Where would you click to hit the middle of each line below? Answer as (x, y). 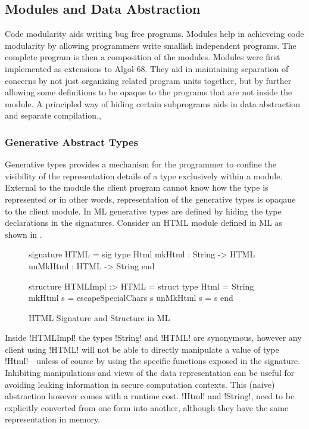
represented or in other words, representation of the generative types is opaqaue (150, 199)
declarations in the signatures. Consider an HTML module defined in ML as (144, 223)
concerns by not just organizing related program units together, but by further (148, 80)
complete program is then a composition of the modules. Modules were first (143, 57)
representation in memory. (53, 419)
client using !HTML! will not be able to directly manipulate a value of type (142, 349)
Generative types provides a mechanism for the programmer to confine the (141, 164)
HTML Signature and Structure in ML (99, 317)
